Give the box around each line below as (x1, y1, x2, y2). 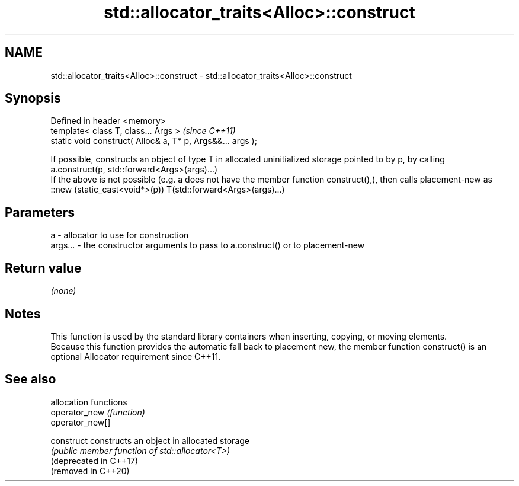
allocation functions (50, 397, 127, 407)
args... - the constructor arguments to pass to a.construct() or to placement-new (50, 240, 365, 251)
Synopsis (5, 91, 61, 106)
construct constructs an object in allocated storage (50, 435, 250, 446)
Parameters (5, 204, 75, 220)
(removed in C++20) (50, 465, 130, 476)
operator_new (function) (50, 407, 145, 417)
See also (5, 372, 56, 387)
